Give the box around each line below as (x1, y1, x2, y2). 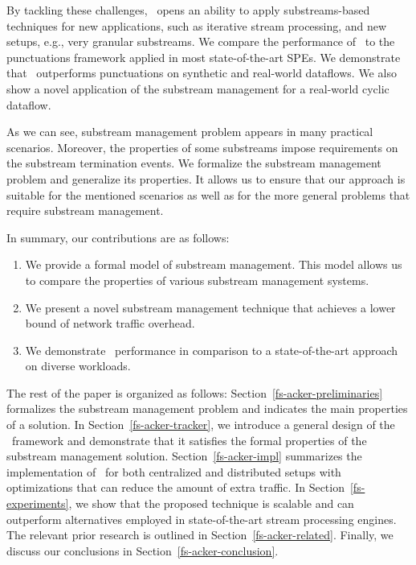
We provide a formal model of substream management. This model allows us (25, 256, 402, 273)
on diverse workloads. (25, 357, 131, 374)
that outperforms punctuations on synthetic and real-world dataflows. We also (6, 64, 397, 81)
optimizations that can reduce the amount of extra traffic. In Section (6, 479, 345, 496)
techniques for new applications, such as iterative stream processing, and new (6, 17, 387, 34)
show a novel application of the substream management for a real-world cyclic (6, 80, 389, 97)
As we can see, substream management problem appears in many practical (6, 123, 373, 140)
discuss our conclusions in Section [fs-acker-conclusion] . (6, 542, 279, 559)
